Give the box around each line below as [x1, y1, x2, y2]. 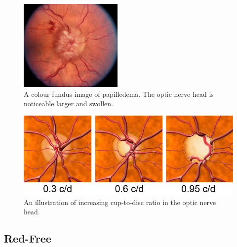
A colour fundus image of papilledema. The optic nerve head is [24, 88, 214, 99]
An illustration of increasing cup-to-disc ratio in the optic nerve [24, 197, 216, 207]
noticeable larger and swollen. [24, 98, 113, 109]
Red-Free [4, 231, 51, 246]
